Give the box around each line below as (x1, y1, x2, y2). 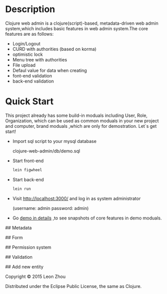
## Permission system (5, 244, 52, 250)
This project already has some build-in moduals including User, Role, (5, 112, 148, 118)
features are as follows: (5, 31, 54, 37)
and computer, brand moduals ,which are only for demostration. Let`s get (5, 123, 157, 129)
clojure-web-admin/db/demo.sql (12, 148, 80, 154)
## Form (5, 234, 23, 240)
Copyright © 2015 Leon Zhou (5, 273, 66, 279)
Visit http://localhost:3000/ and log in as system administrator (12, 195, 141, 201)
